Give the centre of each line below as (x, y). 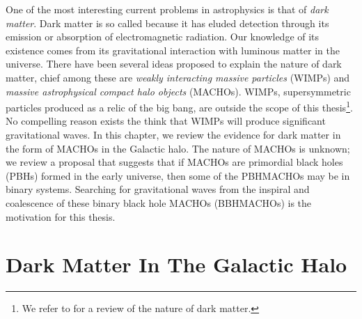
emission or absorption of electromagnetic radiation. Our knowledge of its (163, 37)
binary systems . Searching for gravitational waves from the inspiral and (158, 189)
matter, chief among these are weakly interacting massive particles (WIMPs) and (178, 77)
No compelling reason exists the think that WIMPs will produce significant (166, 121)
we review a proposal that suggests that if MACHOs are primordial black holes (174, 162)
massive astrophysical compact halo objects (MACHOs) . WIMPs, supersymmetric (178, 91)
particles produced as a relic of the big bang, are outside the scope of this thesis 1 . (179, 106)
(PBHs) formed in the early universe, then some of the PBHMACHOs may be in (178, 175)
